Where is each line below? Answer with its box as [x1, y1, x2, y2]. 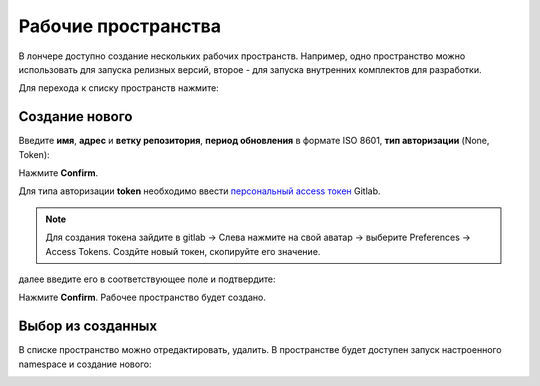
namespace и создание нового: [18, 358, 152, 370]
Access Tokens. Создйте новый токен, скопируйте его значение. [45, 245, 321, 257]
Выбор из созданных [18, 318, 158, 335]
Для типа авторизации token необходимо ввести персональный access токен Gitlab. [18, 185, 381, 197]
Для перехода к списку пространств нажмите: [18, 82, 219, 94]
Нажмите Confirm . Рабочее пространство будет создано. [18, 291, 267, 304]
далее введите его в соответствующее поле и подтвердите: [18, 273, 276, 285]
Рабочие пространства [18, 15, 222, 37]
